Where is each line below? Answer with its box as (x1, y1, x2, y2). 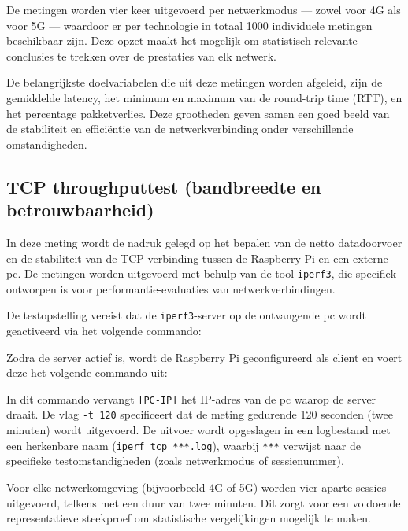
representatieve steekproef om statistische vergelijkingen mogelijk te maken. (6, 510, 371, 526)
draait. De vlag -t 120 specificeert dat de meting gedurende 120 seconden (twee (6, 406, 393, 422)
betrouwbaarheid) (6, 197, 154, 222)
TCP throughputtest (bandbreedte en (6, 174, 321, 198)
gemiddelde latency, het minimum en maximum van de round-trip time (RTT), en (6, 89, 402, 105)
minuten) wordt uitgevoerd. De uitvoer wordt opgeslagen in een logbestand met (6, 422, 391, 438)
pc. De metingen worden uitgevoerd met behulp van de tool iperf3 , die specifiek (6, 265, 397, 282)
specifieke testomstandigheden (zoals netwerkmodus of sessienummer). (6, 452, 344, 469)
